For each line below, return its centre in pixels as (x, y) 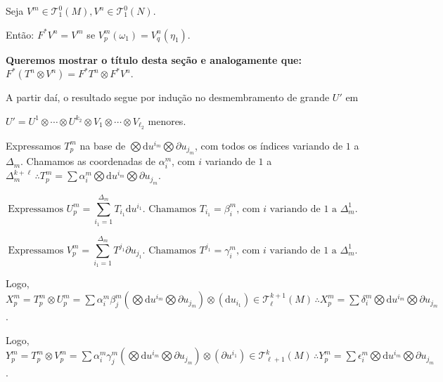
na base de (103, 145)
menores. (167, 120)
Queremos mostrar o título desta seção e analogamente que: (154, 59)
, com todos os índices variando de (269, 145)
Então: (20, 34)
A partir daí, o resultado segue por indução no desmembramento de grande (168, 97)
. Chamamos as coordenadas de (88, 161)
